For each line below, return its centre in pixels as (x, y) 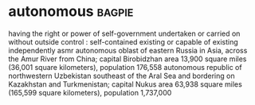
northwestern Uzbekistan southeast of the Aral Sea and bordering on (122, 76)
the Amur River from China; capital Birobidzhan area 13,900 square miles (127, 59)
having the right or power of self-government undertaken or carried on (124, 33)
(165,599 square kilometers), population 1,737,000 (90, 92)
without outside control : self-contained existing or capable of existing (123, 41)
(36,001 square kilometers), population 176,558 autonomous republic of (125, 67)
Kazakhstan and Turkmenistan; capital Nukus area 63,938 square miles (126, 84)
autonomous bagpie (71, 12)
